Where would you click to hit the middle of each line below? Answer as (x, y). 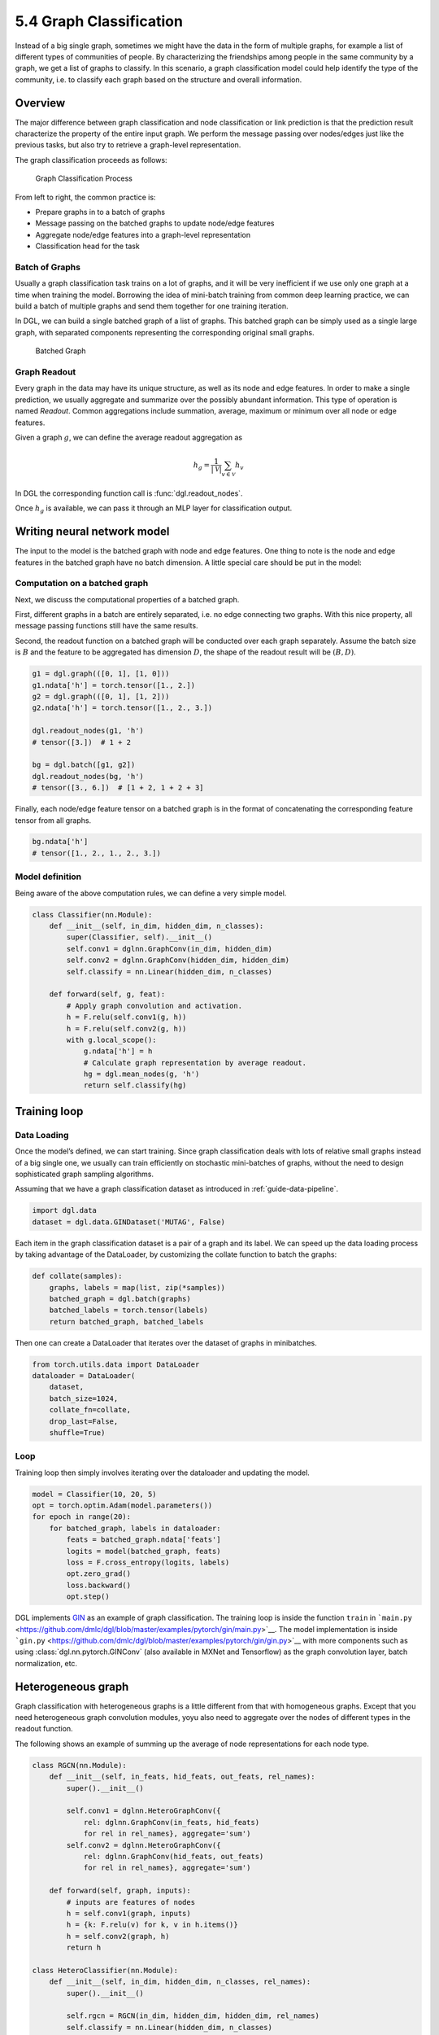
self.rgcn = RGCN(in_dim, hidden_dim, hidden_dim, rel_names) (193, 2016)
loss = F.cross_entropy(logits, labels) (148, 1562)
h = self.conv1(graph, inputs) (128, 1913)
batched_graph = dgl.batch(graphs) (120, 1299)
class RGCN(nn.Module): (80, 1765)
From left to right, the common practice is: (85, 197)
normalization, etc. (46, 1663)
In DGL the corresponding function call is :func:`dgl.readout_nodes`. (129, 493)
